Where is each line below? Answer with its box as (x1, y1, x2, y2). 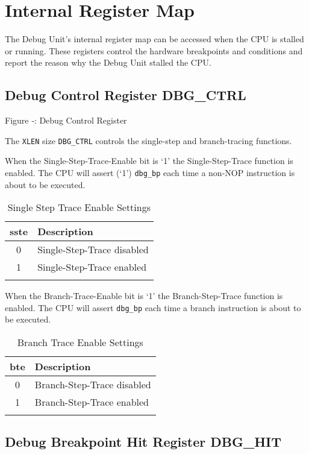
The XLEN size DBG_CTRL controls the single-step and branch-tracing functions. (5, 134, 292, 147)
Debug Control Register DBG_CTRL (5, 86, 246, 104)
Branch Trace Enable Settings (17, 335, 143, 350)
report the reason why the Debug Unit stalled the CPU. (5, 56, 211, 69)
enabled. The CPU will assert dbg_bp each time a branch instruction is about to (5, 301, 301, 314)
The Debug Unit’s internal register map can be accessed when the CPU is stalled (5, 33, 304, 45)
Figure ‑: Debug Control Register (5, 114, 127, 127)
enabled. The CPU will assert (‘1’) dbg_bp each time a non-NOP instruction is (5, 166, 295, 178)
